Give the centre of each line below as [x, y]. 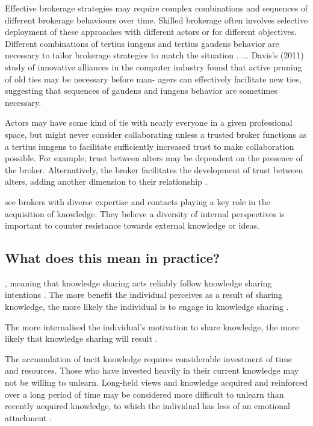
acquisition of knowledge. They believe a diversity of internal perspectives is [145, 213]
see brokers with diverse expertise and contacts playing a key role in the [138, 201]
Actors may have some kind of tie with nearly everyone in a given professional [149, 122]
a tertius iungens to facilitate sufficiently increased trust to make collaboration [150, 146]
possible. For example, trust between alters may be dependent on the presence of [154, 158]
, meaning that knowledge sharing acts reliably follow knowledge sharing [138, 282]
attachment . [28, 417]
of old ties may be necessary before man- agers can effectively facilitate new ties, [153, 79]
